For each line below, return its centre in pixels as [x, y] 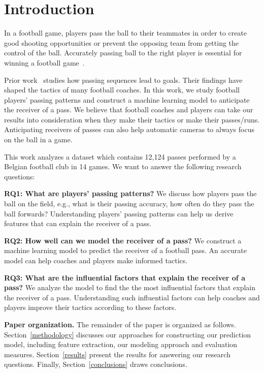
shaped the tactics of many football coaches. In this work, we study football [122, 90]
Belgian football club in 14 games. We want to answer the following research [123, 166]
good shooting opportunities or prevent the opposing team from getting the [122, 42]
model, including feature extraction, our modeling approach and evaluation [121, 344]
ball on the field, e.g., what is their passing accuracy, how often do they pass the [129, 204]
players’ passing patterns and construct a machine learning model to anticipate [127, 99]
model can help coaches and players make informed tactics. [96, 260]
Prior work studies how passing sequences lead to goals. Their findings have [123, 80]
